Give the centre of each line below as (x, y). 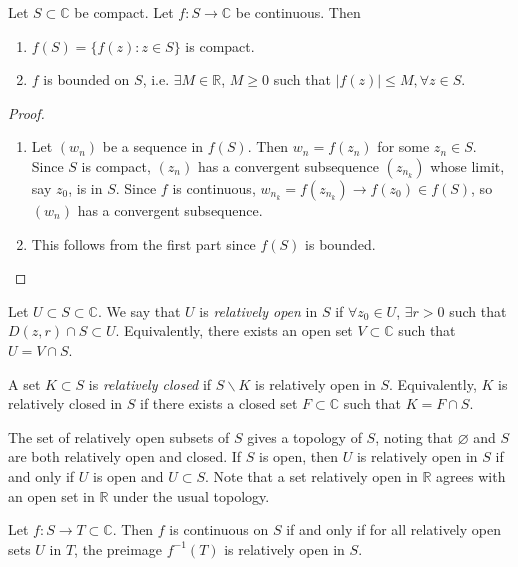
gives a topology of (304, 436)
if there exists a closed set (218, 403)
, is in (85, 187)
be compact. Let (124, 12)
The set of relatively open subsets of (119, 436)
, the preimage (118, 548)
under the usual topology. (191, 495)
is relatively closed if (150, 383)
